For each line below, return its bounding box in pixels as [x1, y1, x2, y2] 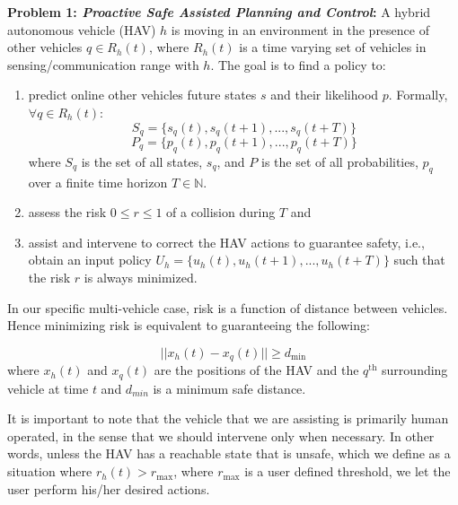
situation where [7, 462, 92, 481]
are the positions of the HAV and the [154, 361, 359, 379]
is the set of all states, [81, 152, 203, 170]
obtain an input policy [28, 250, 152, 269]
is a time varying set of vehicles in [239, 38, 427, 57]
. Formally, [388, 85, 448, 104]
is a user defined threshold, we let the [244, 462, 451, 481]
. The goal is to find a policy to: [210, 55, 386, 74]
